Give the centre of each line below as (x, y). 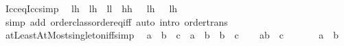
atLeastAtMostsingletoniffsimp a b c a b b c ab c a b (172, 35)
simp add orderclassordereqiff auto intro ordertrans (116, 21)
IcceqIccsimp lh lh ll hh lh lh (91, 8)
